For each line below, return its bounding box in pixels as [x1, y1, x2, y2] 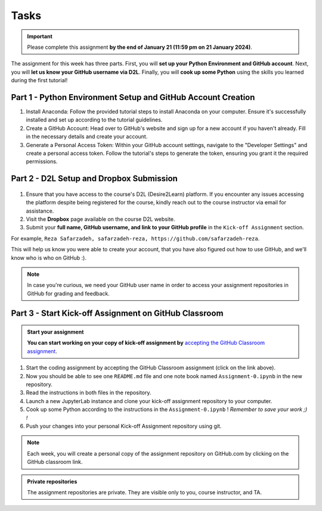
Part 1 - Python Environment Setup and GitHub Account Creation [11, 92, 255, 102]
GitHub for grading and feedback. [27, 289, 110, 297]
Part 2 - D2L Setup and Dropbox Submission [11, 173, 178, 184]
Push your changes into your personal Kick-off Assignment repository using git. [26, 422, 222, 429]
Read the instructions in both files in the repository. [26, 389, 151, 396]
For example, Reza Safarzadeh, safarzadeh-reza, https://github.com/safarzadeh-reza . [11, 235, 260, 242]
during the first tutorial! [11, 77, 68, 84]
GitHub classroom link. [27, 459, 83, 466]
